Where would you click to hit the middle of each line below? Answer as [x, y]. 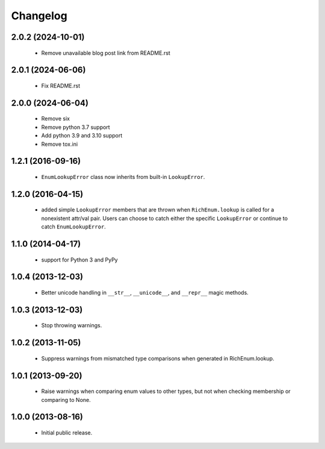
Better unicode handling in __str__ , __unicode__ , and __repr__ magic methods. [145, 292]
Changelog [39, 16]
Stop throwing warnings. [72, 325]
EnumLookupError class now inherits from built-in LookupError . [123, 177]
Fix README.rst [61, 86]
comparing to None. [66, 400]
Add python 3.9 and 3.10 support [82, 136]
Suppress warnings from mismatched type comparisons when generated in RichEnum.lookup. [158, 358]
